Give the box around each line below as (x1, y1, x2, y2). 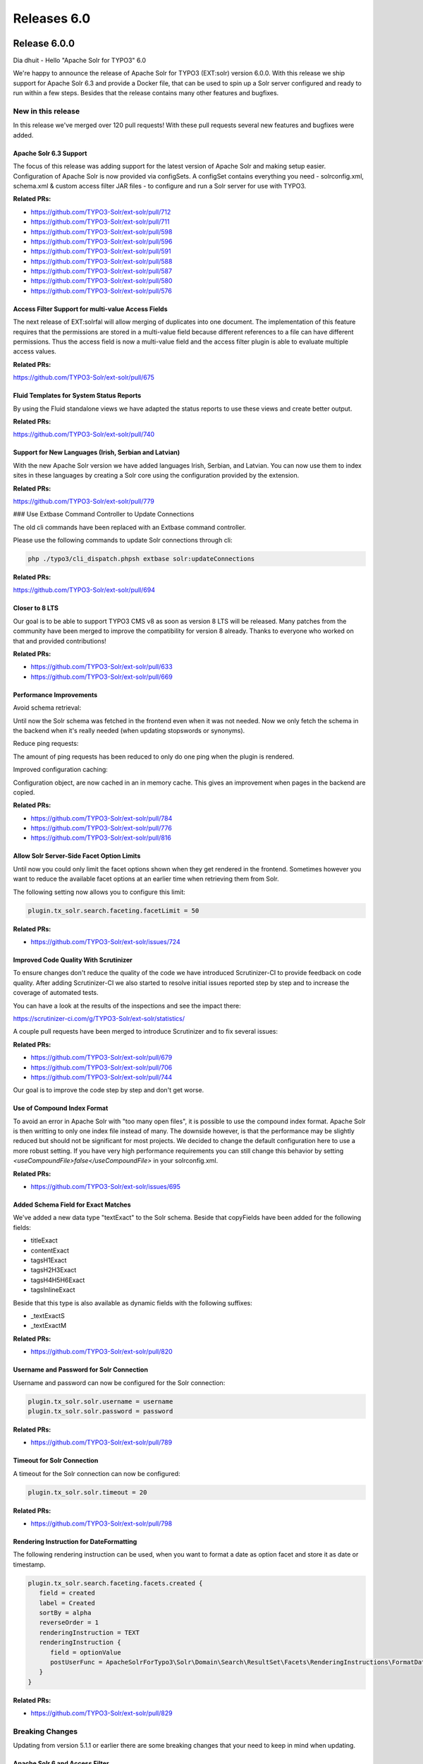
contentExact (30, 1246, 70, 1255)
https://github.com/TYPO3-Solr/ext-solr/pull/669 (30, 672, 173, 681)
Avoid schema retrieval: (13, 703, 82, 712)
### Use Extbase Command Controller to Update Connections (13, 510, 195, 519)
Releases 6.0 (13, 11, 91, 26)
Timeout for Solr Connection (13, 1456, 99, 1465)
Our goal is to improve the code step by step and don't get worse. (13, 1086, 204, 1094)
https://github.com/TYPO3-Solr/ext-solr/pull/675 (13, 373, 155, 382)
